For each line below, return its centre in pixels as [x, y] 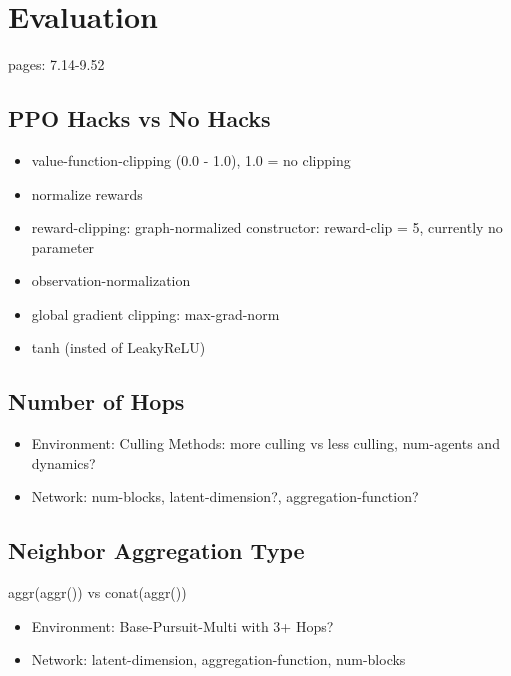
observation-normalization [111, 280]
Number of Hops [96, 401]
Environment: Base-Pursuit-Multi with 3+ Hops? [182, 625]
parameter [63, 246]
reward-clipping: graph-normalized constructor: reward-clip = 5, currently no [267, 227]
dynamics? [63, 462]
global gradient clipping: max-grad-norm [155, 313]
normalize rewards [87, 193]
